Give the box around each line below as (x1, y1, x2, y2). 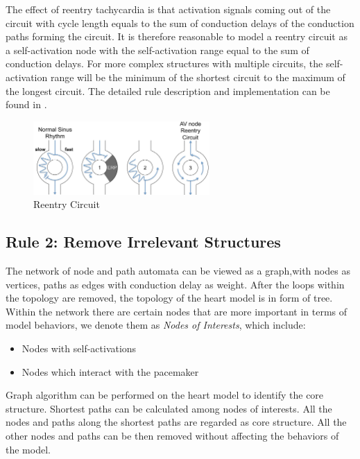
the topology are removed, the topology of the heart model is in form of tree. (6, 291, 333, 305)
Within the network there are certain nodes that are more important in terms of (6, 304, 348, 318)
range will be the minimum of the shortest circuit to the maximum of (50, 69, 345, 84)
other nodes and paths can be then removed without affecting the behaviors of (6, 428, 339, 442)
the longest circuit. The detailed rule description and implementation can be (6, 83, 330, 98)
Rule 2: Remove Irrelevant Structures (6, 231, 281, 252)
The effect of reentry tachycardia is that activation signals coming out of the (6, 2, 331, 16)
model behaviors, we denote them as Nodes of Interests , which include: (6, 318, 306, 332)
